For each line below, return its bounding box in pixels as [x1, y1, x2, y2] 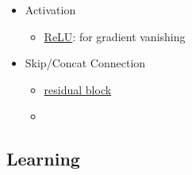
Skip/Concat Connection [25, 55, 146, 71]
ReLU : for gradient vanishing [44, 28, 186, 44]
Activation [25, 2, 76, 17]
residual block [44, 81, 112, 97]
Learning [6, 146, 80, 171]
